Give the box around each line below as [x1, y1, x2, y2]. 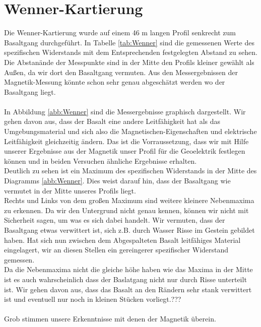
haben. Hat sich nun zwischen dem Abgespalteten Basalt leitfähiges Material [4, 234, 241, 245]
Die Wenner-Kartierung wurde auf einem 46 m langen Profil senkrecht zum [4, 27, 236, 38]
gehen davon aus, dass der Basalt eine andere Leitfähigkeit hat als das [4, 116, 221, 126]
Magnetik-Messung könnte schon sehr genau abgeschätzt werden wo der [4, 77, 225, 87]
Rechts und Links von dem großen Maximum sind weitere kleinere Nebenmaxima [4, 195, 254, 206]
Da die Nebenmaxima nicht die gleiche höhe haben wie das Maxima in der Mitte [4, 264, 253, 275]
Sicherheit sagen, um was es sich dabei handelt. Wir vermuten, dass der [4, 215, 225, 225]
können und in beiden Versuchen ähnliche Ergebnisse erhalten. [4, 155, 197, 166]
